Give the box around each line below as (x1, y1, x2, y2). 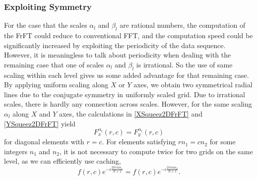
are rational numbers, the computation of (120, 20, 246, 30)
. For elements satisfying (102, 136, 176, 147)
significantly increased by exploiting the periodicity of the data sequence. (4, 40, 226, 50)
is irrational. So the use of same (136, 59, 233, 69)
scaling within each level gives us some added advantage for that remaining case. (4, 69, 249, 80)
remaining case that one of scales (4, 59, 104, 69)
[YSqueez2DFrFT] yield (4, 118, 76, 128)
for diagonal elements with (4, 136, 84, 147)
